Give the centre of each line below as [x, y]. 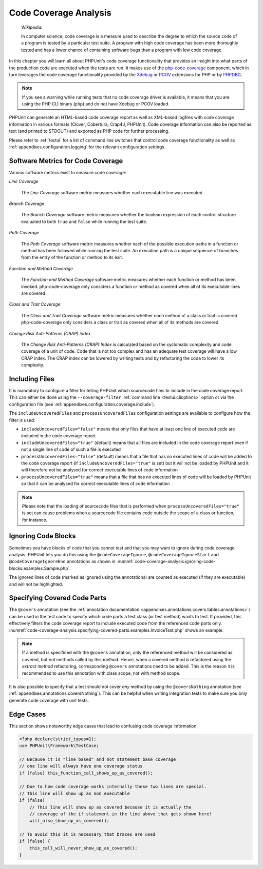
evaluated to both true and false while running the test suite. [84, 222]
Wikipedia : [32, 27]
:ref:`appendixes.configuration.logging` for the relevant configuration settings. [87, 147]
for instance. [35, 520]
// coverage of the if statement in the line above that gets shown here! [121, 814]
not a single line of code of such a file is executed [71, 449]
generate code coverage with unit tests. [49, 700]
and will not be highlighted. [36, 584]
